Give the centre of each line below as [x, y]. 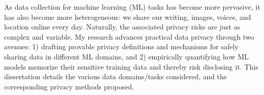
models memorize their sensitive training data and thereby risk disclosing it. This [131, 66]
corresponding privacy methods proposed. [69, 86]
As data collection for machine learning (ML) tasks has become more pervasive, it [132, 7]
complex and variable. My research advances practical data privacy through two [129, 36]
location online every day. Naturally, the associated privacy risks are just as [122, 27]
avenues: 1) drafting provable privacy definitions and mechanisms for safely [122, 46]
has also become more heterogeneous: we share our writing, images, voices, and [128, 17]
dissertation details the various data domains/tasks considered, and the [116, 76]
